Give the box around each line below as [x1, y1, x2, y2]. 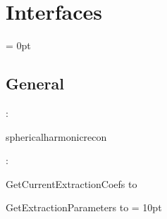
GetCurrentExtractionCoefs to [6, 176, 137, 191]
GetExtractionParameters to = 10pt [6, 200, 162, 215]
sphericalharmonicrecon [6, 129, 107, 144]
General [6, 73, 64, 94]
